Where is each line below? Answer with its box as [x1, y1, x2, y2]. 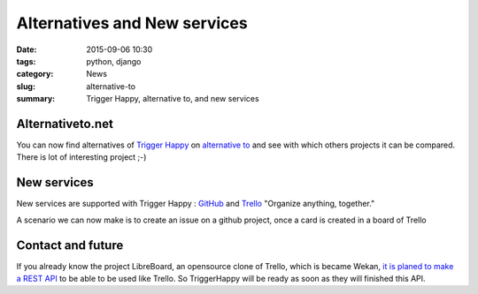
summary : [16, 94, 56, 104]
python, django [86, 56, 142, 66]
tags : [16, 56, 36, 66]
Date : [16, 44, 37, 55]
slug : [16, 80, 35, 92]
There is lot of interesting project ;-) [16, 152, 147, 162]
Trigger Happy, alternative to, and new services [86, 94, 260, 104]
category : [16, 69, 54, 79]
